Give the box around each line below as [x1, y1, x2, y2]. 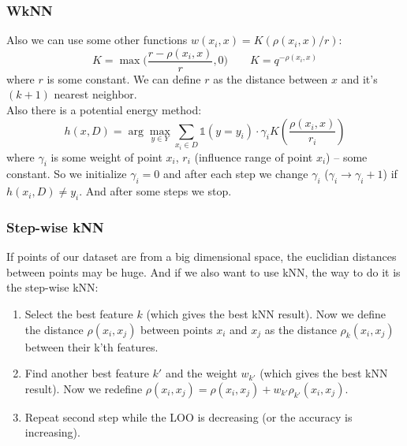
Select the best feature [24, 306, 133, 322]
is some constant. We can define [47, 70, 201, 87]
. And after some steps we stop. [79, 183, 232, 199]
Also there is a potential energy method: [6, 102, 202, 118]
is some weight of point [50, 148, 162, 165]
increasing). [24, 424, 80, 440]
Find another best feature [24, 365, 149, 381]
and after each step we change [162, 165, 308, 182]
